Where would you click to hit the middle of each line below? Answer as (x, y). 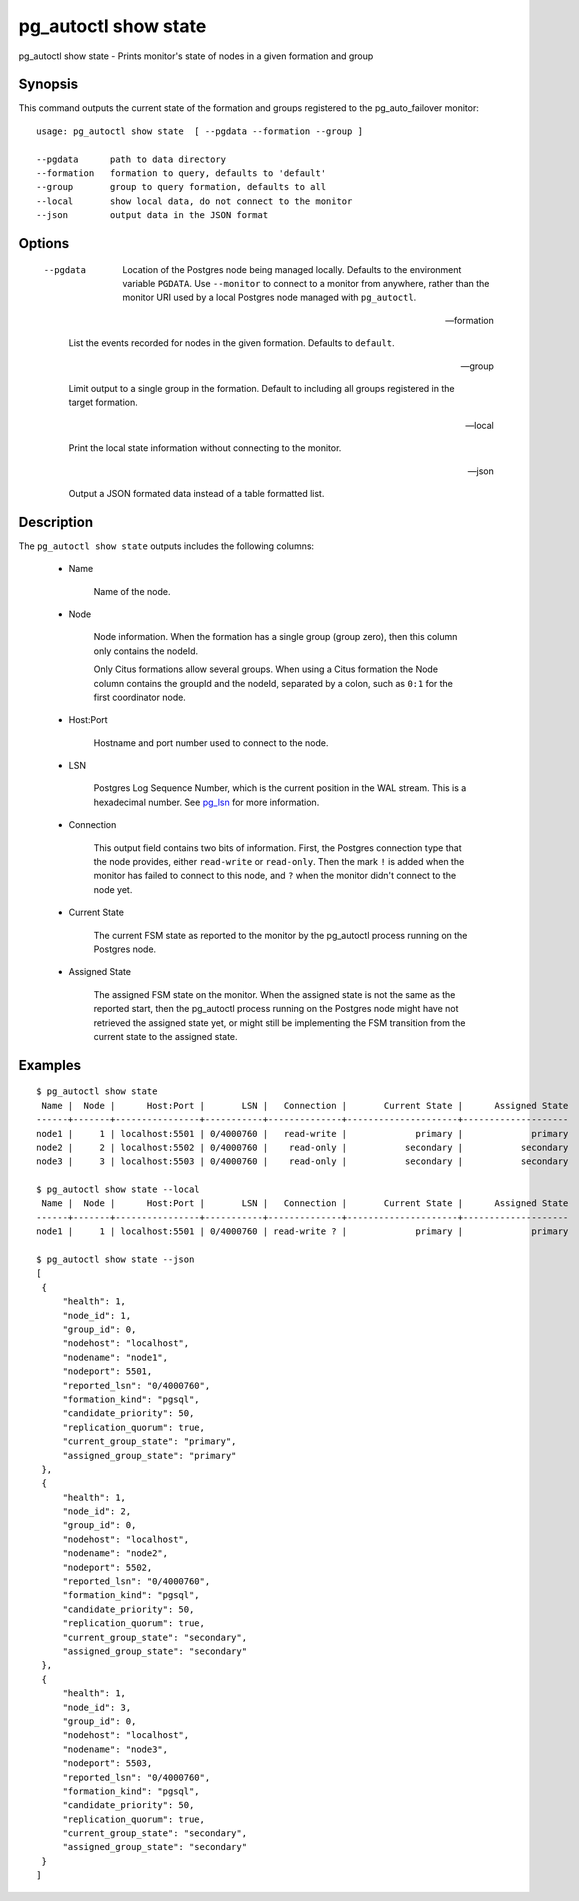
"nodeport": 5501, (107, 1371)
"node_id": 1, (97, 1315)
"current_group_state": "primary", (149, 1441)
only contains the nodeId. (146, 651)
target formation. (103, 402)
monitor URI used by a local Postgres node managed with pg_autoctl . (269, 297)
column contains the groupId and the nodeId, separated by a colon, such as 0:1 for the (273, 683)
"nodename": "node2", (115, 1553)
